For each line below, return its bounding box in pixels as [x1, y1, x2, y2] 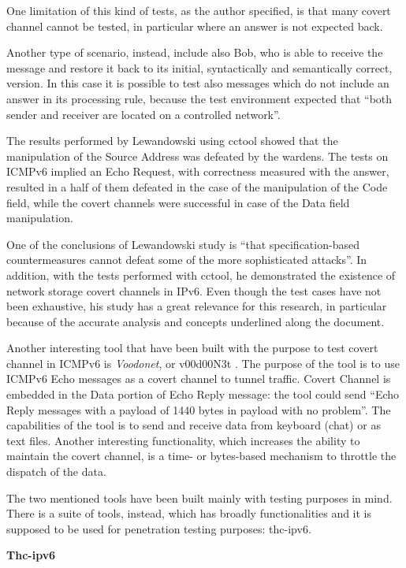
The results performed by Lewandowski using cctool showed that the [6, 132, 338, 149]
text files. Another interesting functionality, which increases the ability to [6, 432, 360, 448]
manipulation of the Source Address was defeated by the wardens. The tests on [6, 147, 389, 164]
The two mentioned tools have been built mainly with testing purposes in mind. [6, 489, 393, 506]
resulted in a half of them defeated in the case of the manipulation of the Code [6, 178, 388, 195]
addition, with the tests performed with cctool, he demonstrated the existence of [6, 266, 396, 283]
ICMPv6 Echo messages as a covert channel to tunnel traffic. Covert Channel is [6, 370, 391, 387]
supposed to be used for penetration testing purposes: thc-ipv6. [6, 520, 311, 536]
